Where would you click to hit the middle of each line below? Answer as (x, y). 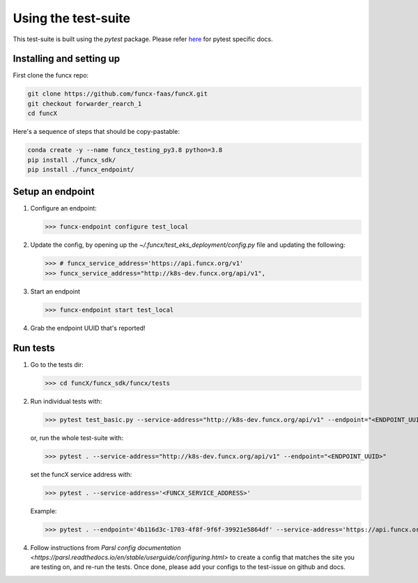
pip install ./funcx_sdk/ (72, 160)
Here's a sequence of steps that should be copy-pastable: (96, 132)
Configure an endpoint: (63, 209)
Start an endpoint (55, 291)
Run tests (34, 348)
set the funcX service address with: (81, 474)
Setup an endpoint (54, 192)
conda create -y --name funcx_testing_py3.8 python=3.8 (125, 150)
